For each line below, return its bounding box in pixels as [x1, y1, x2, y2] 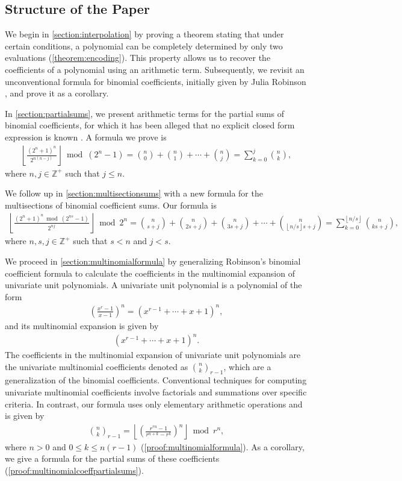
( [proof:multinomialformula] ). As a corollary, [141, 440, 305, 453]
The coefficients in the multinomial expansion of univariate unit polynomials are [5, 348, 301, 361]
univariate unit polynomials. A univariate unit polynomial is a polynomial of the [5, 278, 302, 291]
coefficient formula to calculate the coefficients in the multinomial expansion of [5, 266, 295, 279]
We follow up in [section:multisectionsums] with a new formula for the [5, 187, 263, 200]
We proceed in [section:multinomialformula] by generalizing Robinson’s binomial [5, 254, 301, 267]
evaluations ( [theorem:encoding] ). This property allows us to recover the [5, 51, 271, 64]
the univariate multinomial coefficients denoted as [5, 360, 188, 373]
